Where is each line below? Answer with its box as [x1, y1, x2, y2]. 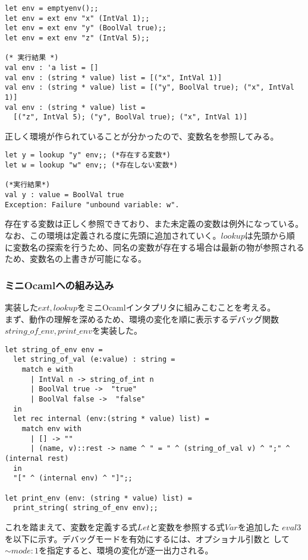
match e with [21, 365, 73, 374]
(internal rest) [5, 454, 69, 463]
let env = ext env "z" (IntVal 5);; [5, 33, 150, 42]
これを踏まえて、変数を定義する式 [5, 520, 137, 533]
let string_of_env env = [5, 345, 103, 354]
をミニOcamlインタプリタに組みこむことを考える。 [77, 301, 276, 313]
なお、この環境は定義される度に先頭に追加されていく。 [5, 229, 221, 241]
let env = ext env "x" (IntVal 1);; [5, 14, 150, 23]
